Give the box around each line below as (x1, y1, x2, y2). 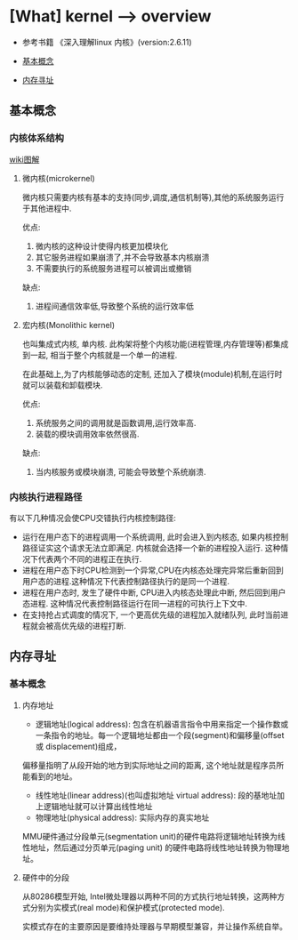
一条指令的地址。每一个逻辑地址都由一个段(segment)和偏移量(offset (35, 729, 285, 740)
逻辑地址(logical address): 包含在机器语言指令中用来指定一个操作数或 (35, 719, 289, 729)
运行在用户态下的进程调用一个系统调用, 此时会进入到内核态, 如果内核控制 (21, 531, 289, 542)
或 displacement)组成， (35, 741, 122, 751)
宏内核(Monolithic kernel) (21, 319, 116, 330)
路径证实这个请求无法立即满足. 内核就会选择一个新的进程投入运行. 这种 (21, 542, 281, 553)
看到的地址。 (29, 771, 77, 782)
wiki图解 (9, 154, 40, 165)
